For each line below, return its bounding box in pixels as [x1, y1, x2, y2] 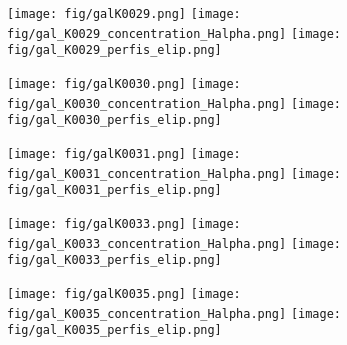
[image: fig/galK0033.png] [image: [7, 216, 241, 231]
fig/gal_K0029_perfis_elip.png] [7, 43, 222, 58]
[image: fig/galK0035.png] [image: [7, 286, 241, 301]
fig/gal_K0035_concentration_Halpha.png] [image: [7, 306, 341, 321]
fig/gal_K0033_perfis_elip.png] [7, 253, 222, 268]
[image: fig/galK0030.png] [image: [7, 76, 241, 91]
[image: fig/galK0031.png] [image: [7, 146, 241, 161]
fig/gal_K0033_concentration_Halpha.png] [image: [7, 236, 341, 251]
